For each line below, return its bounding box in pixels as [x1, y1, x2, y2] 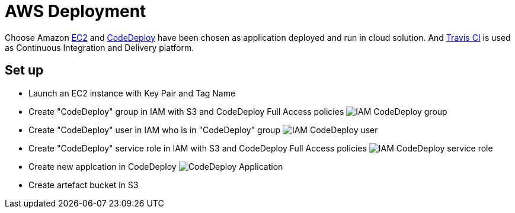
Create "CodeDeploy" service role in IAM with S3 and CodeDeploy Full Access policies [28, 143, 367, 153]
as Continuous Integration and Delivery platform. [5, 42, 194, 53]
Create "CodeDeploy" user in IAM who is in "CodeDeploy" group [28, 124, 280, 135]
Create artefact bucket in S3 [28, 179, 139, 190]
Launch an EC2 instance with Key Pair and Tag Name [28, 88, 236, 98]
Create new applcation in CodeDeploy [28, 161, 177, 172]
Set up [5, 63, 44, 78]
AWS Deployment [5, 1, 146, 21]
